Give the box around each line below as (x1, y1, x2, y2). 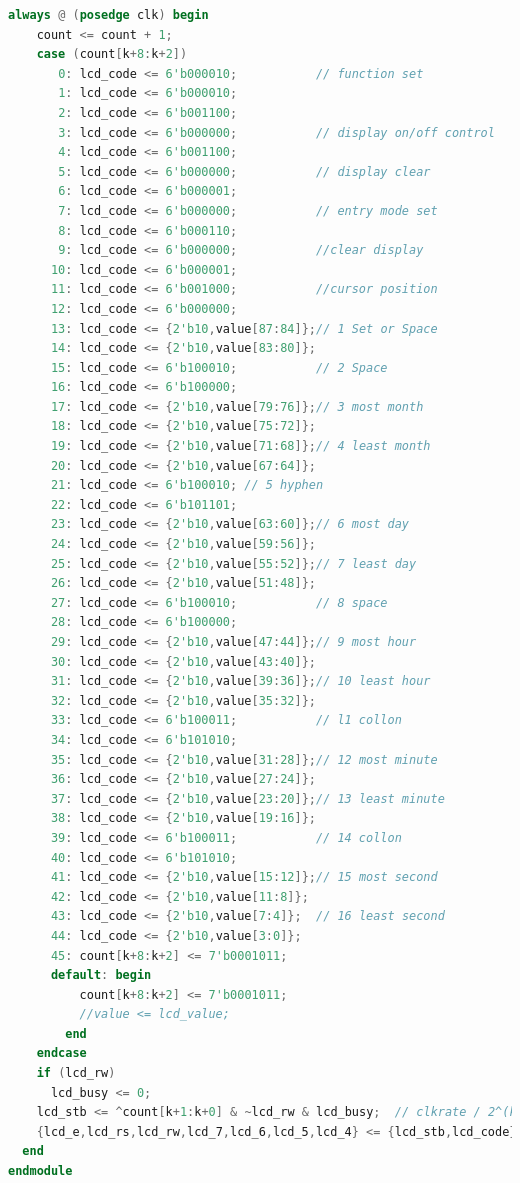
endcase (36, 1046, 87, 1061)
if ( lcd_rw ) (36, 1066, 116, 1081)
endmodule (8, 1164, 73, 1179)
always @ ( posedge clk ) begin (8, 8, 209, 22)
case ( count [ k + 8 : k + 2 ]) (36, 47, 188, 62)
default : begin (50, 968, 152, 983)
